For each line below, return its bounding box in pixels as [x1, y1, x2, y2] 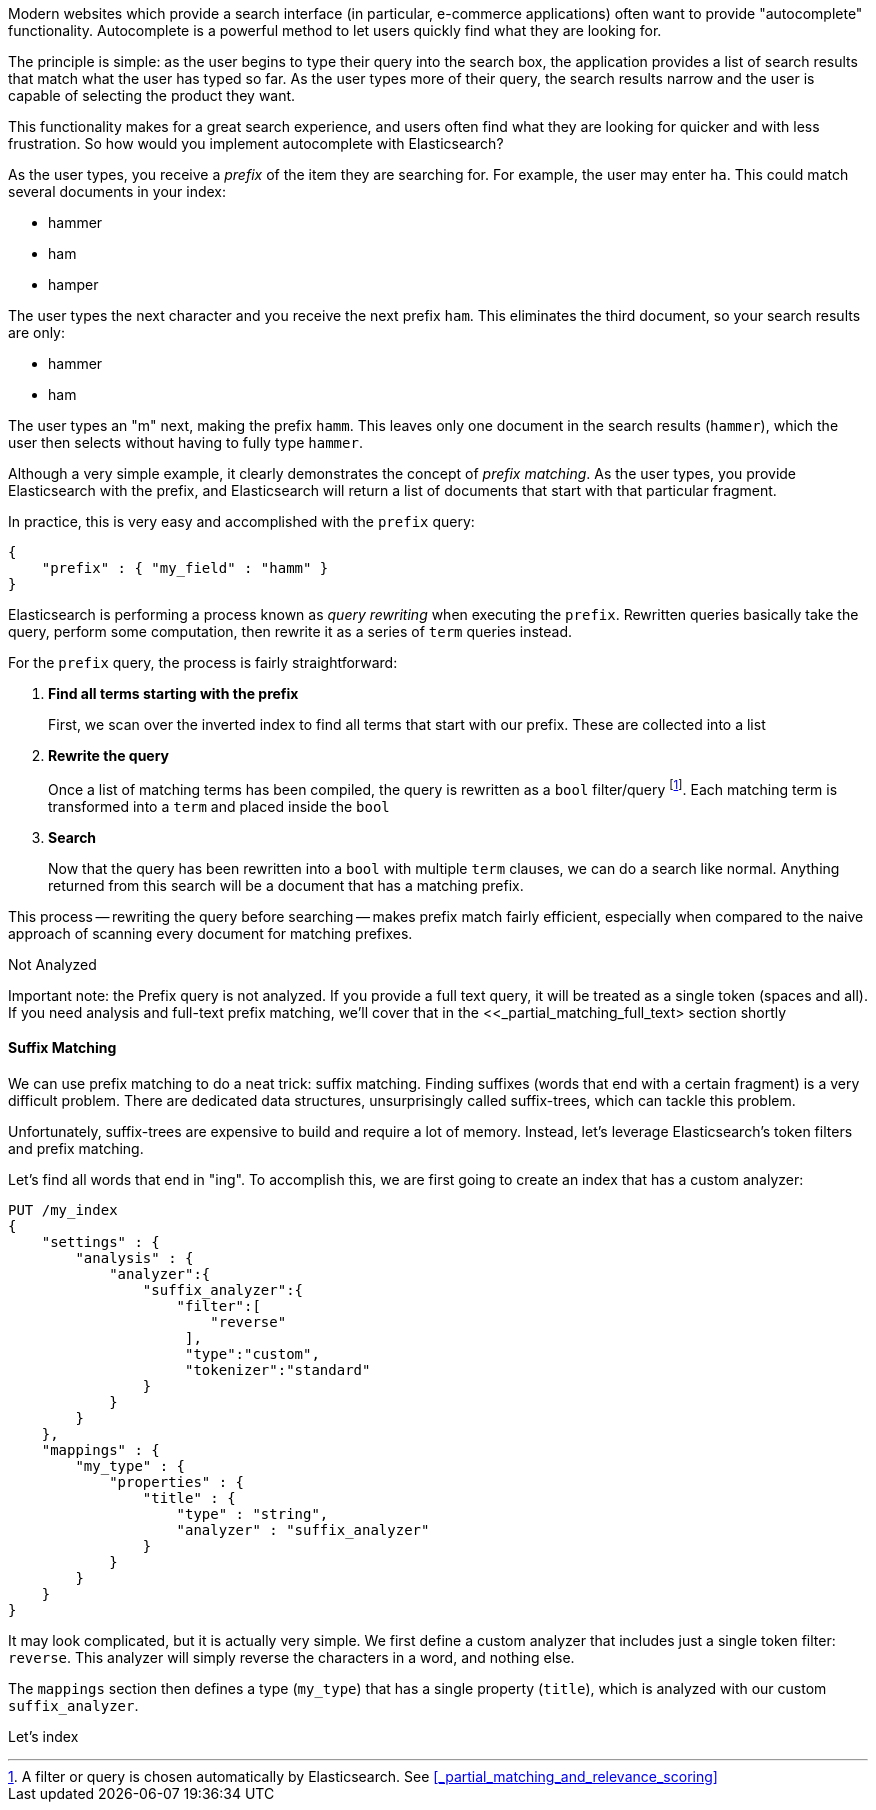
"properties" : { [109, 1473, 245, 1490]
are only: [8, 324, 66, 341]
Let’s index [8, 1727, 79, 1745]
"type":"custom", [185, 1345, 320, 1362]
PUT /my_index [8, 1201, 118, 1218]
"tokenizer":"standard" [185, 1361, 371, 1378]
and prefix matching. [8, 1139, 144, 1157]
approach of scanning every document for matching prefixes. [8, 924, 413, 942]
